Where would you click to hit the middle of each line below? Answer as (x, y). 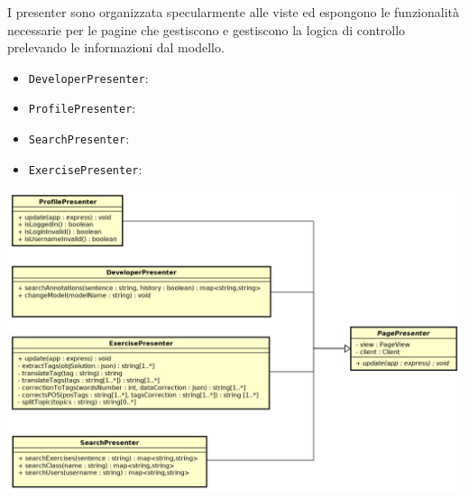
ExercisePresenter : (85, 168)
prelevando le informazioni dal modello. (116, 47)
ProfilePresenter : (82, 108)
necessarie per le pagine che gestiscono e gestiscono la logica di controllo (207, 29)
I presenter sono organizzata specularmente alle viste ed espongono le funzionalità (234, 12)
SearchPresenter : (79, 139)
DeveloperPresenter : (88, 77)
